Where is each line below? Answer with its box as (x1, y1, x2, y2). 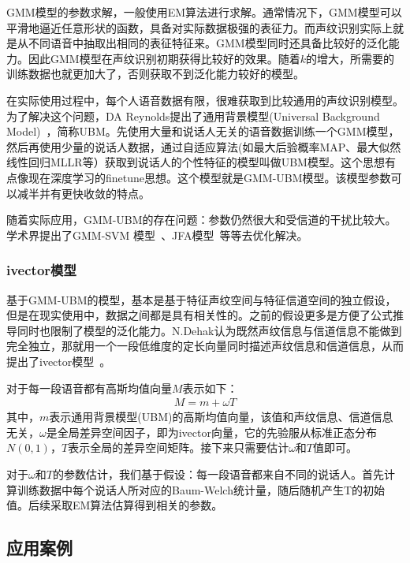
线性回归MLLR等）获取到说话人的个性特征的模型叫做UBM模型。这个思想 (6, 154, 385, 170)
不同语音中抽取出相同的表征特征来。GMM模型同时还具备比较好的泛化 (28, 35, 389, 51)
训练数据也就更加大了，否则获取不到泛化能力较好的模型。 (6, 65, 304, 82)
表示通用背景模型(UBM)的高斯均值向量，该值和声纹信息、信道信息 (49, 408, 393, 425)
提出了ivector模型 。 (6, 352, 111, 369)
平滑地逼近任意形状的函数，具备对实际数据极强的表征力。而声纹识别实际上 (6, 19, 393, 35)
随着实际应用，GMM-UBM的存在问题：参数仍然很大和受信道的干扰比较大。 (6, 211, 397, 228)
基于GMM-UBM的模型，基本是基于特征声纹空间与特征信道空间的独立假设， (6, 291, 397, 308)
